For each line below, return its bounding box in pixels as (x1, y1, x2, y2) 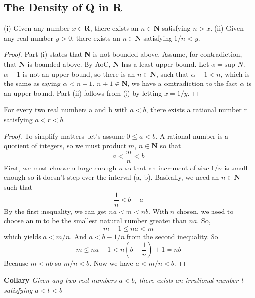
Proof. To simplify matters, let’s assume (4, 130, 125, 141)
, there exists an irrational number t (134, 275, 243, 285)
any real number (4, 32, 54, 43)
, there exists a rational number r (146, 104, 247, 115)
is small (224, 162, 248, 172)
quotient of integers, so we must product (4, 140, 127, 151)
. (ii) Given (210, 23, 244, 33)
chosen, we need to (176, 206, 234, 216)
